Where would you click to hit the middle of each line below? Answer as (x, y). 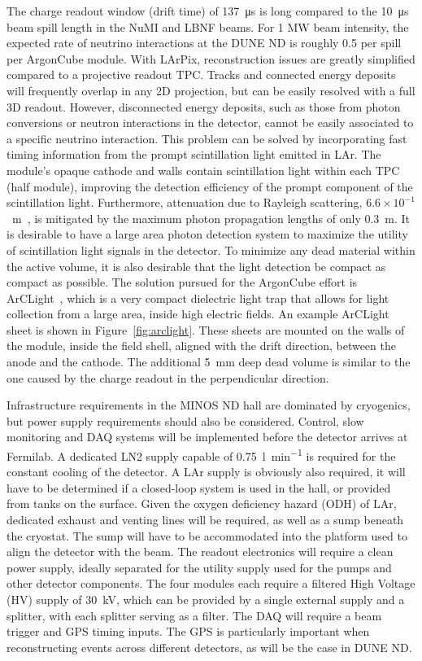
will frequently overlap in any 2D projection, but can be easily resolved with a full (211, 90)
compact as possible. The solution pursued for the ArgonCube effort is (182, 282)
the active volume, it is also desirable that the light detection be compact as (196, 266)
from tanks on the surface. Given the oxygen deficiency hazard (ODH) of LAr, (202, 503)
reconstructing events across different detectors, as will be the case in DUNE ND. (209, 647)
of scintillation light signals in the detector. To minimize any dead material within (211, 250)
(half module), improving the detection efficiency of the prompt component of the (210, 186)
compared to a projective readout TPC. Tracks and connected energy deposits (201, 74)
